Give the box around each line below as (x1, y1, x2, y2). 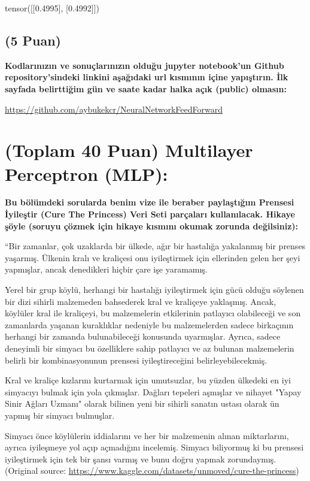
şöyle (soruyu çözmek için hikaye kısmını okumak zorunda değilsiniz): (5, 219, 299, 232)
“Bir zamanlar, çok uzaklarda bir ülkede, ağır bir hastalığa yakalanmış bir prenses (5, 240, 306, 252)
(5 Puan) (5, 31, 61, 49)
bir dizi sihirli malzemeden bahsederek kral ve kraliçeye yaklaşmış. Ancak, (5, 295, 276, 307)
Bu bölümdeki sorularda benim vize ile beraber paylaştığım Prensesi (5, 196, 294, 208)
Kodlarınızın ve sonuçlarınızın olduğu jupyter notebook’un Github (5, 59, 284, 71)
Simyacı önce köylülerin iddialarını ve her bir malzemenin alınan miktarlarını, (5, 429, 289, 441)
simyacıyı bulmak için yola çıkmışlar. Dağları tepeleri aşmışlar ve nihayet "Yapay (5, 385, 302, 398)
